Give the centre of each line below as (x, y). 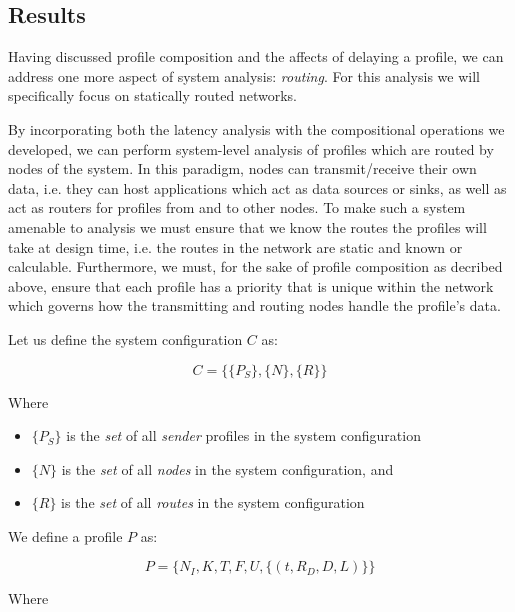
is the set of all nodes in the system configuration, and (227, 468)
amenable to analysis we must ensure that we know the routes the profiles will (247, 226)
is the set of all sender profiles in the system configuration (243, 435)
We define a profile (65, 535)
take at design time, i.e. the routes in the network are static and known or (235, 246)
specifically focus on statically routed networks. (152, 95)
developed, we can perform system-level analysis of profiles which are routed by (251, 148)
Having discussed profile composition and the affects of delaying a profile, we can (256, 56)
